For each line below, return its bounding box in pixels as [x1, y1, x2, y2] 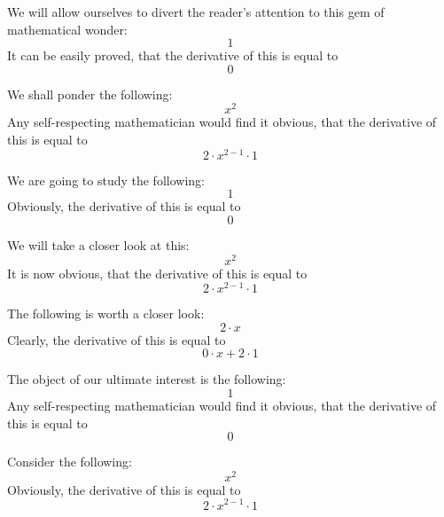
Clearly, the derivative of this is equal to [7, 330, 226, 349]
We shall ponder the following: [7, 84, 173, 103]
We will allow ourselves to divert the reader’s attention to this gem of [7, 3, 385, 20]
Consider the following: [7, 452, 132, 471]
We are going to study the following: [7, 170, 205, 189]
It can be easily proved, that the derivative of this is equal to [7, 46, 339, 65]
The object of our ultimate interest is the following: [7, 370, 286, 388]
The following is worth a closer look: [7, 304, 205, 323]
